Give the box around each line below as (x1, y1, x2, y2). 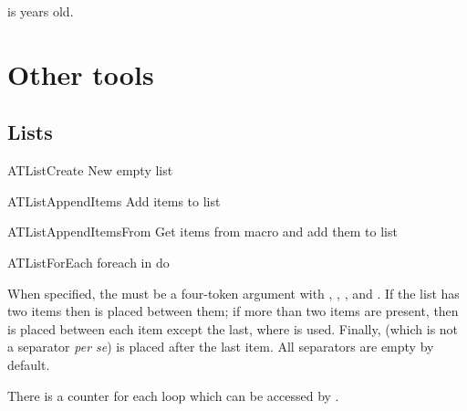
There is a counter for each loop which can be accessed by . (7, 385, 339, 405)
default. (7, 354, 50, 374)
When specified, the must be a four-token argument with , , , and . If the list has (7, 283, 460, 302)
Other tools (7, 55, 154, 92)
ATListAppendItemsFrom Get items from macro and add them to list (7, 222, 398, 241)
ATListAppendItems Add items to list (7, 191, 221, 210)
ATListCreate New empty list (7, 161, 173, 180)
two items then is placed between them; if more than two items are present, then (7, 301, 459, 321)
